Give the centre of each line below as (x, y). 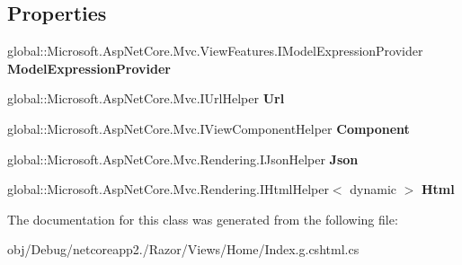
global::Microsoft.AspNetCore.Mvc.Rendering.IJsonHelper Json (183, 159)
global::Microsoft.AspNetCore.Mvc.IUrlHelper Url (146, 98)
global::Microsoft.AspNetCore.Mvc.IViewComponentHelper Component (209, 128)
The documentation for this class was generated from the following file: (203, 219)
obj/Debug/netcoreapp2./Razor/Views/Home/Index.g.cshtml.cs (183, 249)
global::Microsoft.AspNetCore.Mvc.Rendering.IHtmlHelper (168, 189)
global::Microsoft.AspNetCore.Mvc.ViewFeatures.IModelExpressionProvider (215, 51)
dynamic (373, 189)
